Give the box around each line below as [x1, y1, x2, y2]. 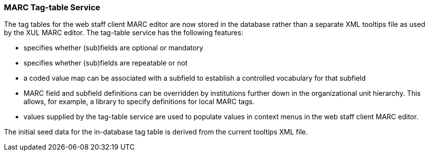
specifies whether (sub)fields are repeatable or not [24, 59, 188, 67]
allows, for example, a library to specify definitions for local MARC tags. [24, 97, 254, 106]
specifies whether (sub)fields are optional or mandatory [24, 44, 203, 52]
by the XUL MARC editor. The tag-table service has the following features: [4, 28, 244, 37]
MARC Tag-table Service [4, 2, 101, 12]
